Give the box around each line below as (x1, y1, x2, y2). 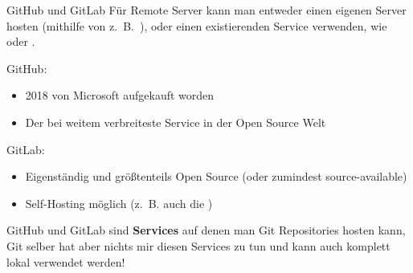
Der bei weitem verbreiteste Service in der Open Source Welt (25, 113, 326, 130)
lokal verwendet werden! (6, 253, 125, 270)
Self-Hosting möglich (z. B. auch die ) (25, 194, 213, 211)
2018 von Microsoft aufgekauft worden (25, 87, 215, 104)
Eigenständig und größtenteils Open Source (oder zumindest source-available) (25, 168, 407, 185)
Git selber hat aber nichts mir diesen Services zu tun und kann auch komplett (6, 237, 391, 254)
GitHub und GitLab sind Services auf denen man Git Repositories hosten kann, (6, 222, 406, 238)
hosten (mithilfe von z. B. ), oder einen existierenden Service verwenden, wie (6, 17, 387, 34)
